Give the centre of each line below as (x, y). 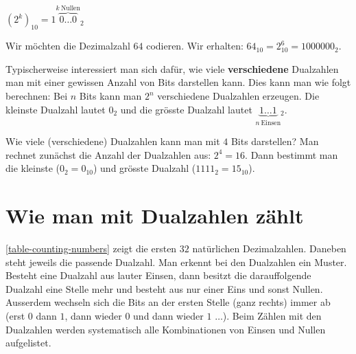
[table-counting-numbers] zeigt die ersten (91, 248)
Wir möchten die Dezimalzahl (68, 46)
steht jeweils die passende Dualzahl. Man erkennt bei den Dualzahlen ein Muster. (176, 262)
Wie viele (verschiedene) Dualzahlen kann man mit (113, 141)
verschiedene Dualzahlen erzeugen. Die (238, 96)
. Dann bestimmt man (292, 154)
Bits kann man (110, 96)
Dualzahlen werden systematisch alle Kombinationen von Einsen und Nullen (166, 329)
